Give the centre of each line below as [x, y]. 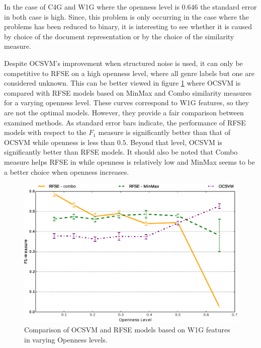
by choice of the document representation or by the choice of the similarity [119, 36]
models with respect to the [45, 132]
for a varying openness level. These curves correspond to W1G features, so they [126, 102]
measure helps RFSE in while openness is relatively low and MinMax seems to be [129, 161]
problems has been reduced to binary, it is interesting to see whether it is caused [128, 26]
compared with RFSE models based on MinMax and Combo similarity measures [128, 92]
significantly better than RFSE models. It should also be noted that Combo [121, 152]
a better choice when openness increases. [67, 171]
